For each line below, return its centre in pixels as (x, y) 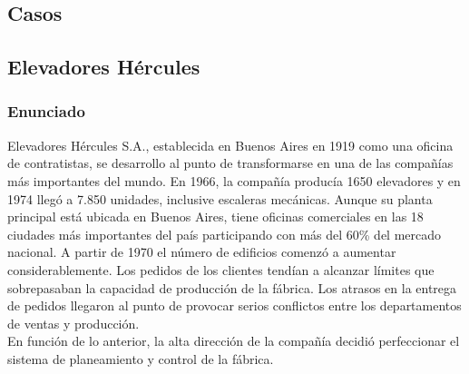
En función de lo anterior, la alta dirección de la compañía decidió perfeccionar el (234, 341)
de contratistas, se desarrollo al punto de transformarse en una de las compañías (230, 163)
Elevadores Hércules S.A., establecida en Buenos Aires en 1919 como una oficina (230, 145)
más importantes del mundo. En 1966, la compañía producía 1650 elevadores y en (234, 180)
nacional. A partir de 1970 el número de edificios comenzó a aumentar (202, 252)
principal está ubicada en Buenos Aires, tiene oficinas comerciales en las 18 (215, 217)
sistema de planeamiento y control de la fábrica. (141, 358)
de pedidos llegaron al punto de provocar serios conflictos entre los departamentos (234, 305)
